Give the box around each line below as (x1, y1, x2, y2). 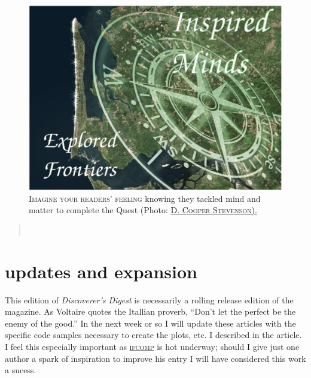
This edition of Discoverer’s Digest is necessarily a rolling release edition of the (5, 293, 294, 306)
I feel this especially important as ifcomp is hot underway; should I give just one (5, 340, 300, 352)
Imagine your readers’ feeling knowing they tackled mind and (29, 192, 261, 204)
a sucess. (5, 364, 36, 376)
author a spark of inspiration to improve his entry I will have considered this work (5, 352, 306, 364)
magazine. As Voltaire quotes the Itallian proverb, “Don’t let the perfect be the (5, 305, 296, 318)
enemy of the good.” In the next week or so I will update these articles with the (5, 316, 296, 329)
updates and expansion (5, 259, 197, 283)
